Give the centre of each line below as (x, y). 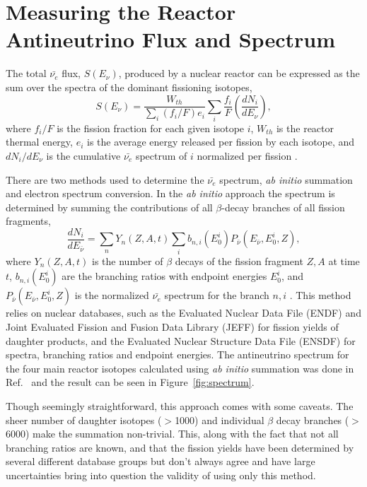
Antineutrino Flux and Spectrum (170, 39)
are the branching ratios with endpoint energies (164, 276)
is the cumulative (83, 156)
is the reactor (305, 128)
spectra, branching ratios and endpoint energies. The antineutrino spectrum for (177, 354)
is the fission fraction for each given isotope (151, 128)
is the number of (128, 260)
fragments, (28, 221)
